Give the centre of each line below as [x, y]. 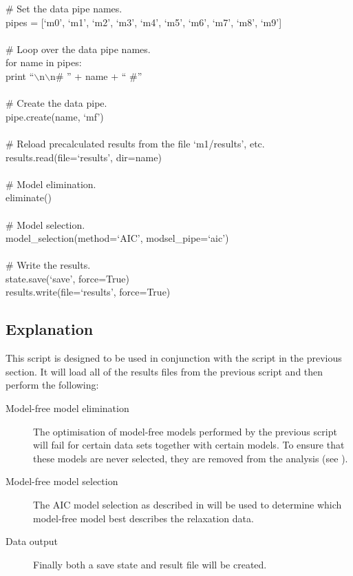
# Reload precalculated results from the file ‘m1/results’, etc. [135, 143]
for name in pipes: [44, 62]
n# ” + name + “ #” [96, 75]
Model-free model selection [62, 481]
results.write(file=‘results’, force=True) [88, 292]
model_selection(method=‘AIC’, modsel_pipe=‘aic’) [117, 238]
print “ [20, 75]
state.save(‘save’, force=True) [67, 278]
